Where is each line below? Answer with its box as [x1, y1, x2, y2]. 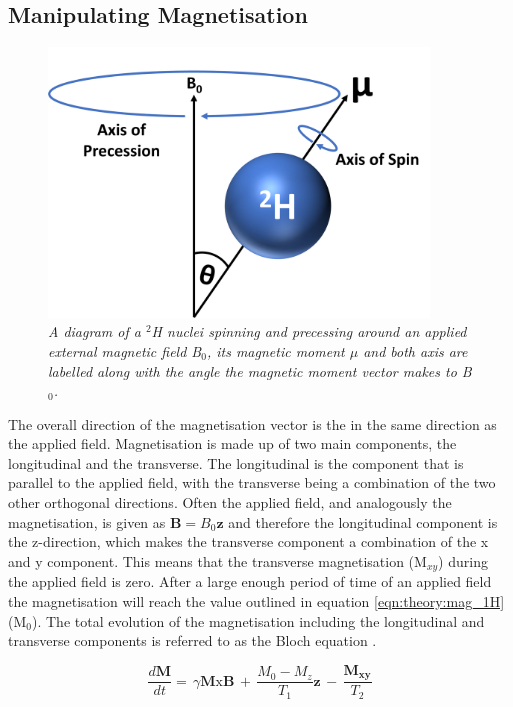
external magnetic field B [48, 340, 202, 361]
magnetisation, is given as [8, 511, 166, 532]
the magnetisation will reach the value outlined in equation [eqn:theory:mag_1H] [8, 590, 505, 611]
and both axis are [363, 340, 468, 361]
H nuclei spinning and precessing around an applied [151, 321, 467, 342]
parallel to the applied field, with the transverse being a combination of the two [8, 472, 496, 493]
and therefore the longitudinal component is [228, 511, 498, 532]
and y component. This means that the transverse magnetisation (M [8, 550, 427, 571]
